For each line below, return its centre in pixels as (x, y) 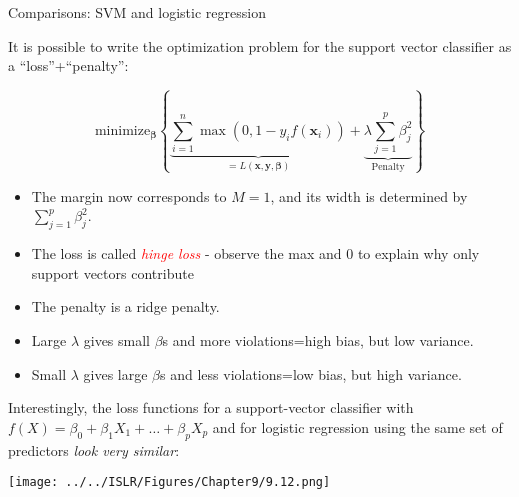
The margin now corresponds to (129, 195)
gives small (117, 339)
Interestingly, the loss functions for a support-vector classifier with (211, 407)
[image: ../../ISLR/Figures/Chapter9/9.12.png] (169, 482)
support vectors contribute (112, 272)
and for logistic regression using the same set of (357, 426)
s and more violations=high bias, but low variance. (318, 339)
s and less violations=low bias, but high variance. (311, 373)
